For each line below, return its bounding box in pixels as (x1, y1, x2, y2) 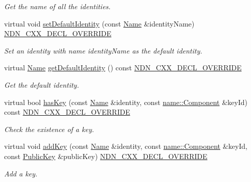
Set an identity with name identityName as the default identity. (4, 45, 202, 56)
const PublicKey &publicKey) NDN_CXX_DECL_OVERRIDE (4, 150, 208, 161)
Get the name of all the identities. (4, 1, 111, 11)
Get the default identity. (4, 79, 79, 90)
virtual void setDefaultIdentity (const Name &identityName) (4, 18, 195, 29)
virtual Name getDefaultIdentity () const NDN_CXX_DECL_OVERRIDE (4, 62, 242, 73)
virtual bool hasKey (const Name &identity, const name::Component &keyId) (4, 96, 247, 107)
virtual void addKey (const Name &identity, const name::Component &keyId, (4, 141, 247, 151)
